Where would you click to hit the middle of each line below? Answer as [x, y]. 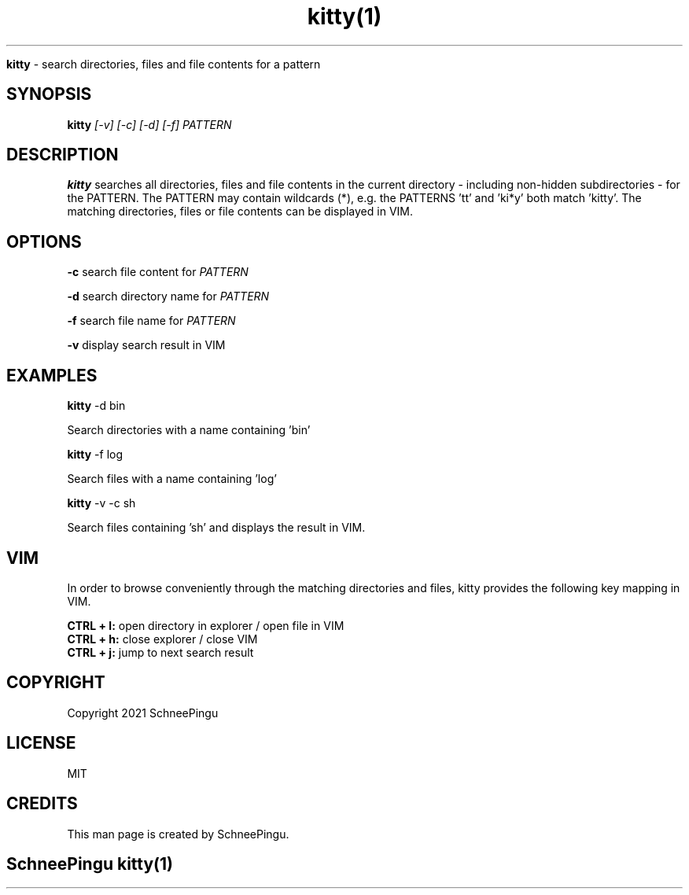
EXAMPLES [52, 375]
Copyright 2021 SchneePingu [143, 713]
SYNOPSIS [49, 94]
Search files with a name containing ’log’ [172, 479]
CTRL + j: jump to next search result [160, 652]
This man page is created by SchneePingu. [178, 834]
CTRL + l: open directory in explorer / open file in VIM [206, 625]
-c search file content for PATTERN [158, 272]
